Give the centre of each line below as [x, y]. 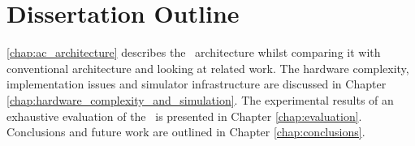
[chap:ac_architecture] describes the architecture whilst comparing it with [194, 52]
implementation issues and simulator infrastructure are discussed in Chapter [197, 84]
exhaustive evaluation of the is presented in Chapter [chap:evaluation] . [184, 116]
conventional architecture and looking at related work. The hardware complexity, [208, 68]
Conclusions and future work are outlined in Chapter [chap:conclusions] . [186, 132]
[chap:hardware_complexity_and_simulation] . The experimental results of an [200, 99]
